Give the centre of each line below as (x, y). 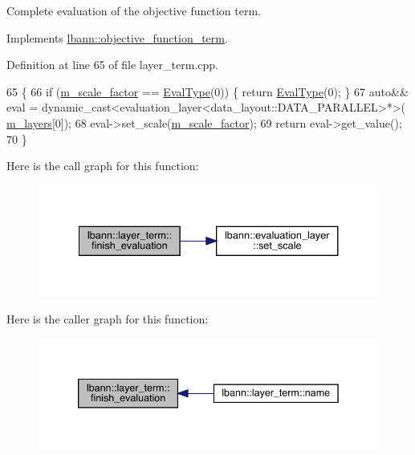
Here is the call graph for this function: (103, 166)
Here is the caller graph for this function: (108, 319)
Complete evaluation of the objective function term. (134, 10)
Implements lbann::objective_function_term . (117, 37)
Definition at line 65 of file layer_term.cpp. (112, 65)
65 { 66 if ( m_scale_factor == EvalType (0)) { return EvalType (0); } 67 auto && (207, 91)
